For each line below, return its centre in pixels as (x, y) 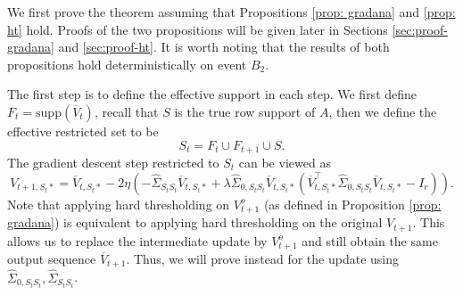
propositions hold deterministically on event (127, 64)
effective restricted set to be (83, 131)
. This (429, 222)
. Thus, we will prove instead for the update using (262, 258)
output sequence (52, 258)
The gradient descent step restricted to (113, 163)
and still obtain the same (370, 240)
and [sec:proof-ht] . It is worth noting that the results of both (224, 47)
